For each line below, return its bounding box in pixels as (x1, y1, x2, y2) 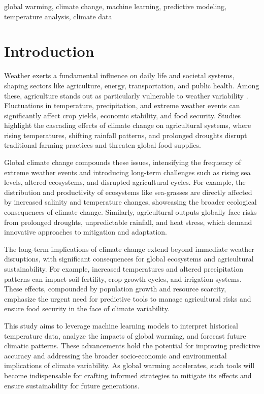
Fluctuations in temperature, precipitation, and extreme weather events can (4, 100, 240, 111)
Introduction (4, 41, 94, 61)
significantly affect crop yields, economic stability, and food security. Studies (4, 110, 241, 120)
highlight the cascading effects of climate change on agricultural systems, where (4, 120, 251, 130)
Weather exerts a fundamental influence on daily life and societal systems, (4, 70, 235, 81)
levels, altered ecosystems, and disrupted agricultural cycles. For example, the (4, 177, 246, 187)
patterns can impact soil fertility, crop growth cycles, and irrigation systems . (4, 273, 242, 284)
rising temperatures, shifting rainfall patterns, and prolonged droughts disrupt (4, 129, 247, 140)
